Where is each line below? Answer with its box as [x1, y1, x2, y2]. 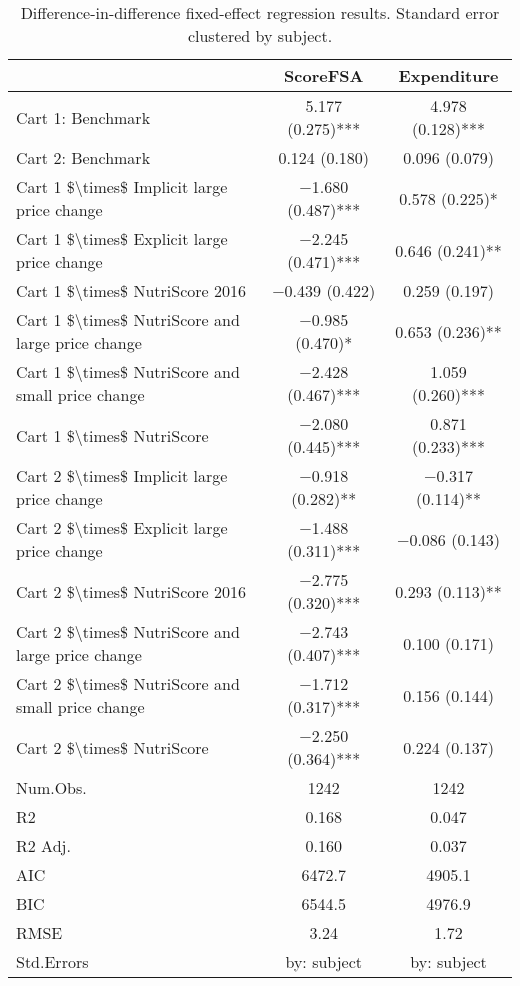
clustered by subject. [187, 24, 333, 47]
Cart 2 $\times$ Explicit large [16, 516, 228, 539]
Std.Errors [16, 950, 89, 973]
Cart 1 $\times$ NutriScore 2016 [16, 279, 246, 302]
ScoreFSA [284, 64, 364, 87]
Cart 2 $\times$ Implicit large [16, 464, 228, 487]
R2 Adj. [16, 834, 71, 857]
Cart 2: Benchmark [16, 146, 151, 169]
